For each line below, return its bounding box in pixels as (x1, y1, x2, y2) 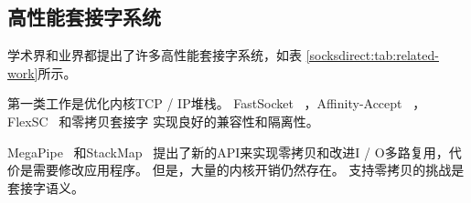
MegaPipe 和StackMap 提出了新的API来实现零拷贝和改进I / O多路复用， (7, 142, 449, 161)
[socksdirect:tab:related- (305, 46, 439, 65)
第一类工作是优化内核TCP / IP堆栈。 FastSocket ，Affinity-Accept (7, 94, 402, 113)
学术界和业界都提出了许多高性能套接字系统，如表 (7, 46, 302, 65)
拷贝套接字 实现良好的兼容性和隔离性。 (84, 111, 319, 130)
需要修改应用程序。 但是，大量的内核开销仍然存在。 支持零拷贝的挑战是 (32, 160, 465, 179)
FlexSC (7, 111, 48, 130)
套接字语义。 (7, 178, 84, 197)
